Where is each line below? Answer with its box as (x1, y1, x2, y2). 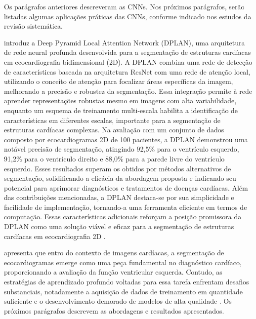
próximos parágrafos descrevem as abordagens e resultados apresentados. (4, 305, 224, 316)
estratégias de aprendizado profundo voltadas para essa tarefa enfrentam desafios (4, 277, 249, 287)
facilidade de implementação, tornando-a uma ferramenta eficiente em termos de (4, 201, 247, 212)
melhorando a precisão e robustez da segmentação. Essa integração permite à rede (4, 85, 253, 96)
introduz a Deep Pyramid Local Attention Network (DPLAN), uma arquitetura (4, 37, 245, 47)
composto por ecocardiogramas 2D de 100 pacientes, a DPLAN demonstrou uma (4, 134, 248, 144)
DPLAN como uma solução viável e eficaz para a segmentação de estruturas (4, 221, 234, 232)
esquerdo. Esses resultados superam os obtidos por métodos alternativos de (4, 163, 231, 173)
